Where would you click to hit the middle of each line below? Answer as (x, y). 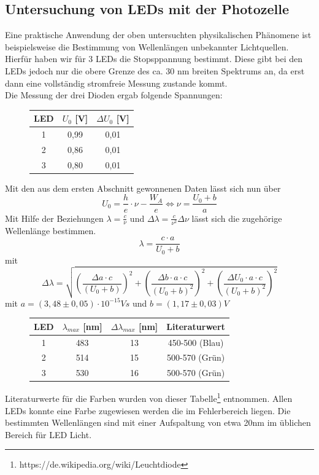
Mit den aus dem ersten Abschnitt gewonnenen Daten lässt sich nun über (143, 188)
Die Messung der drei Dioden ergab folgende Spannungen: (114, 95)
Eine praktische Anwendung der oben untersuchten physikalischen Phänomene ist (158, 35)
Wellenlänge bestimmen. (51, 230)
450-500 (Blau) (196, 342)
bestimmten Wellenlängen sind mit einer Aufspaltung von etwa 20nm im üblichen (158, 422)
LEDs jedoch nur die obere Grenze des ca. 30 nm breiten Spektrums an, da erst (155, 70)
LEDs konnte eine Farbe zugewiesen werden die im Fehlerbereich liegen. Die (148, 410)
